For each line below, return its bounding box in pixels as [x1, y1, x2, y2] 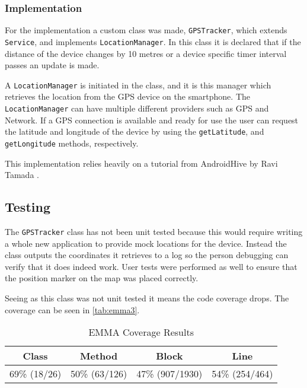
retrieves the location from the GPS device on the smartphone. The [5, 90, 250, 103]
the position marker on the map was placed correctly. [5, 272, 199, 284]
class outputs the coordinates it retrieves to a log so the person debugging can [5, 249, 289, 261]
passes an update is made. [5, 59, 100, 71]
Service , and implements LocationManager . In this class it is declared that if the [5, 35, 301, 47]
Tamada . [5, 168, 39, 181]
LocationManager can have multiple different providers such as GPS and [5, 101, 269, 114]
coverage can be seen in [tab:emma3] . [5, 303, 140, 316]
